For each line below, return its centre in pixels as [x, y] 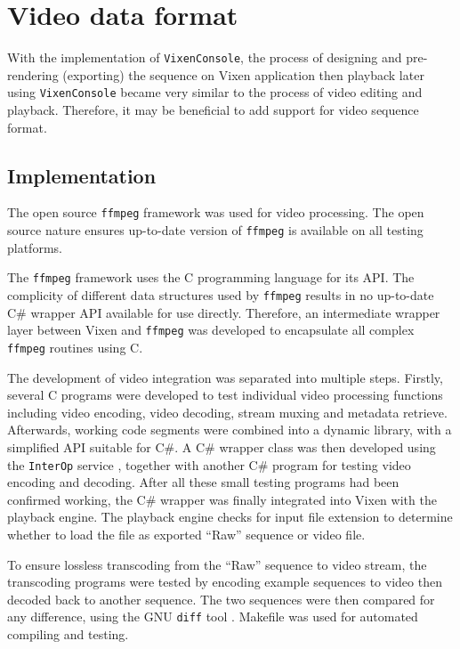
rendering [33, 74]
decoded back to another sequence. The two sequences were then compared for [221, 599]
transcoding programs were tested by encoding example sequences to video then [225, 582]
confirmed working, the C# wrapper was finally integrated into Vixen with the [222, 499]
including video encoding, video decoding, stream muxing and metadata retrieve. [227, 412]
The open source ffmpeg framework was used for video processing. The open [216, 212]
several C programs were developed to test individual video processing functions [225, 395]
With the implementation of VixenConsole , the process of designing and [205, 57]
